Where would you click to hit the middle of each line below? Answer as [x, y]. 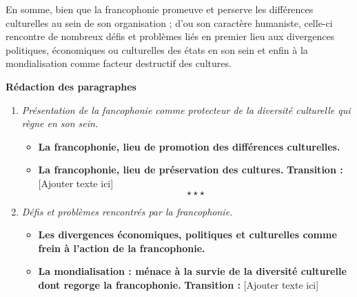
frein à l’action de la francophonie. [122, 248]
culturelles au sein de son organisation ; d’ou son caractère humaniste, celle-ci [169, 22]
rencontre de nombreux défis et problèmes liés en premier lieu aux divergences [170, 36]
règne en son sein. [60, 123]
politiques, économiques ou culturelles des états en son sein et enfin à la [157, 49]
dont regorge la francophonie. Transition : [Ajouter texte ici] [178, 284]
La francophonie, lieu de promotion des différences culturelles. [189, 146]
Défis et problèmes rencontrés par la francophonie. [127, 211]
